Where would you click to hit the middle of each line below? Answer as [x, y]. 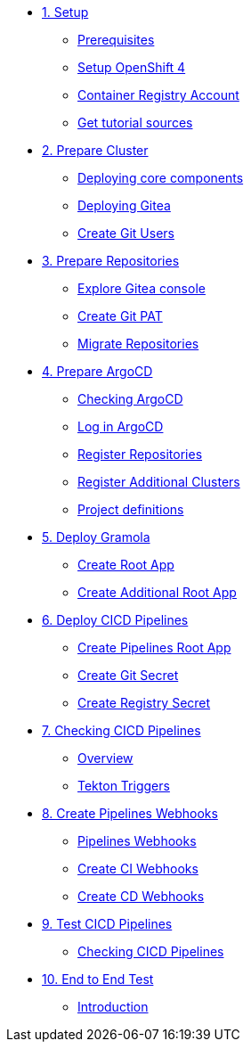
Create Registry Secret [144, 703]
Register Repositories [140, 454]
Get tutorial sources [135, 123]
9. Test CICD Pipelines [107, 924]
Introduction [113, 1007]
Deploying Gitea [124, 205]
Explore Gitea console [142, 288]
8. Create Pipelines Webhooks [130, 813]
